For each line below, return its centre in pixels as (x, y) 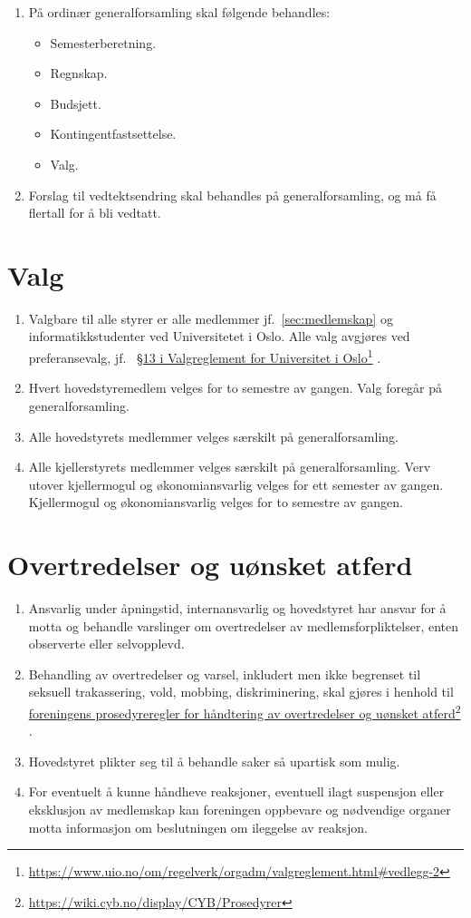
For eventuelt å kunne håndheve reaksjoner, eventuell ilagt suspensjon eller (236, 791)
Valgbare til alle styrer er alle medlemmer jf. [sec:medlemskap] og (211, 318)
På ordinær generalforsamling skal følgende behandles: (179, 12)
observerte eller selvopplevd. (106, 644)
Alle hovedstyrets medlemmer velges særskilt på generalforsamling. (213, 436)
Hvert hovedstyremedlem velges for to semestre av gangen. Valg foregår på (235, 388)
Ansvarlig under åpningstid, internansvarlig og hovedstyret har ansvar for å (237, 608)
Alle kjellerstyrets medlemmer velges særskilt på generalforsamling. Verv (230, 467)
